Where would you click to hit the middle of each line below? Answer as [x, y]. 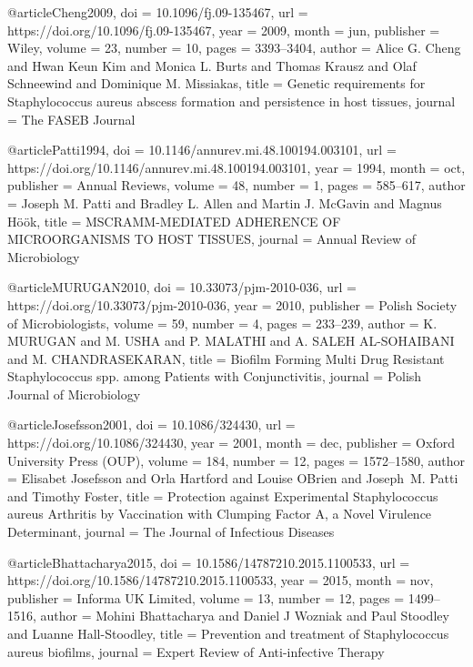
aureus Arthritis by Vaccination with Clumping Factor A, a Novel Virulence [220, 514]
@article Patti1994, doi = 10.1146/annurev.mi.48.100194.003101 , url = [202, 150]
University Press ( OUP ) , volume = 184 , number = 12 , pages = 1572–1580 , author [236, 460]
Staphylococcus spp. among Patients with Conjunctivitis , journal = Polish [215, 376]
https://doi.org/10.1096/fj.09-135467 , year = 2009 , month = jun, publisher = [224, 30]
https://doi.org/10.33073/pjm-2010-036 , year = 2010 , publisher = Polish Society [232, 304]
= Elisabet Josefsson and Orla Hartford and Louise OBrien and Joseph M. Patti [233, 478]
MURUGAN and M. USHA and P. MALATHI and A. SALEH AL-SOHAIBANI [231, 341]
